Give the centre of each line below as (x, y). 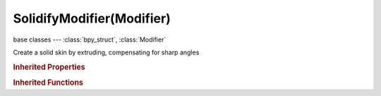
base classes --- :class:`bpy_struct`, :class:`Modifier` (90, 40)
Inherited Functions (48, 83)
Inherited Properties (49, 67)
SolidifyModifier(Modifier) (92, 18)
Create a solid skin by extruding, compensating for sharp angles (106, 52)
